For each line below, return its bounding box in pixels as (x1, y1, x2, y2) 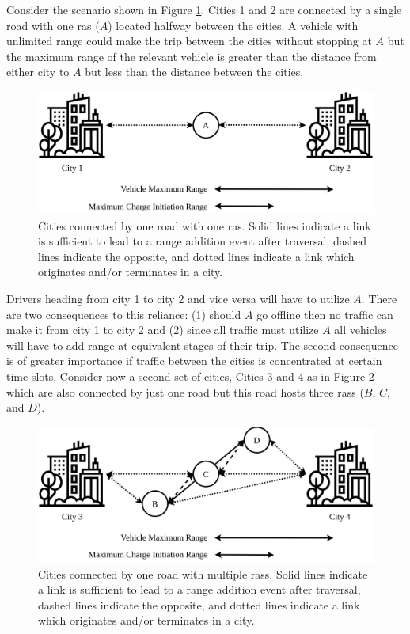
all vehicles (334, 321, 387, 338)
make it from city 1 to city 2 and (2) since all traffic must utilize (6, 321, 319, 338)
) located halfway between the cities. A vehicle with (108, 17, 359, 33)
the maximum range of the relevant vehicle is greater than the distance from (6, 47, 377, 64)
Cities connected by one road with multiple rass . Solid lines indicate (38, 565, 368, 582)
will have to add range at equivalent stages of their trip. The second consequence (6, 336, 399, 353)
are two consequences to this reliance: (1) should (6, 306, 241, 322)
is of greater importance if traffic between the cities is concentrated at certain (6, 352, 382, 369)
